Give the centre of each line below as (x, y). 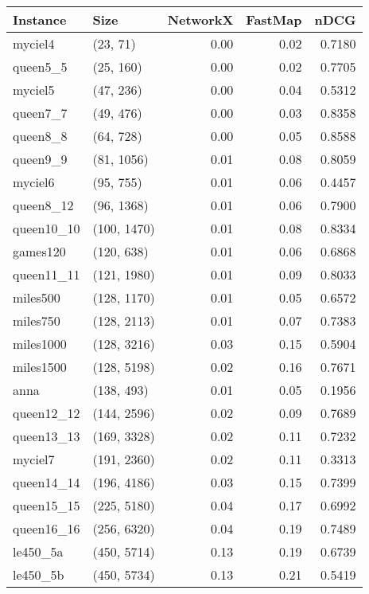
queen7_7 (40, 113)
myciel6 (34, 182)
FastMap (274, 20)
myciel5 (34, 90)
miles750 (37, 320)
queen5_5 (40, 66)
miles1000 (40, 344)
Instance (40, 20)
